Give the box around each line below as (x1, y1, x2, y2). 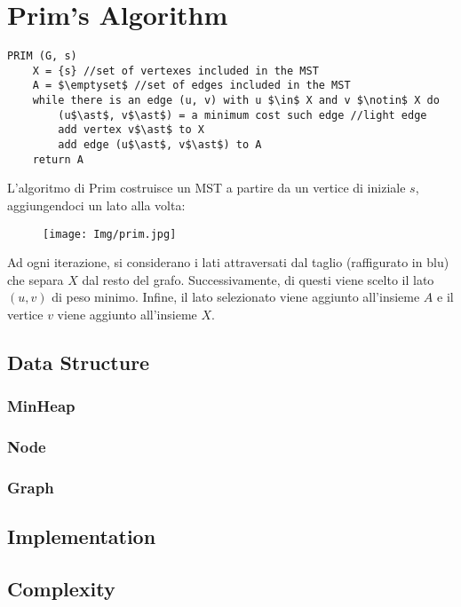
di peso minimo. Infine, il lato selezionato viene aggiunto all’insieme (52, 288, 420, 306)
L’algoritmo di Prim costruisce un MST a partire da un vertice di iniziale (7, 178, 406, 197)
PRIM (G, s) (7, 50, 77, 63)
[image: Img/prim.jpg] (43, 227, 177, 240)
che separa (7, 270, 64, 288)
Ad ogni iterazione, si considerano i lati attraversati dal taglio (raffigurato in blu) (7, 253, 449, 272)
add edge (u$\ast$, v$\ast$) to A (58, 138, 262, 152)
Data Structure (7, 348, 150, 375)
